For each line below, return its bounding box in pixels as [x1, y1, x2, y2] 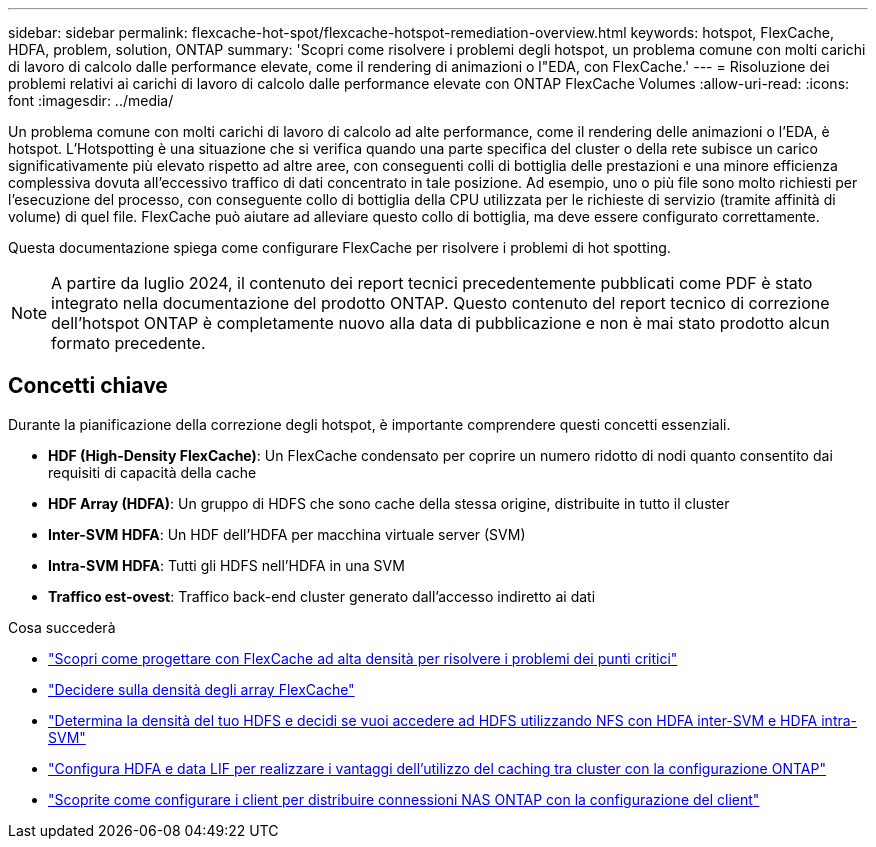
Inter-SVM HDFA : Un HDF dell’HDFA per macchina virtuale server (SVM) [48, 525, 526, 543]
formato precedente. [51, 333, 206, 353]
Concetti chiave [8, 373, 168, 399]
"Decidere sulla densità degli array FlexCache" [48, 680, 355, 698]
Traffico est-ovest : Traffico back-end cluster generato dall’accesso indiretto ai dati [48, 587, 596, 605]
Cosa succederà [8, 618, 116, 636]
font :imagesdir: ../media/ [8, 92, 174, 109]
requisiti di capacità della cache [48, 463, 257, 481]
